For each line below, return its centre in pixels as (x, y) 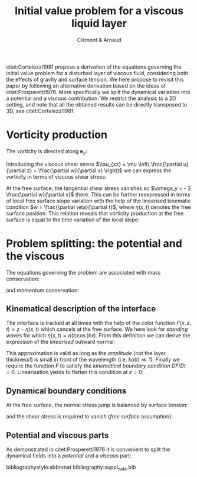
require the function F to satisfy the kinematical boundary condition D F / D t (96, 366)
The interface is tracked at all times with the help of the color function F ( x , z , (99, 323)
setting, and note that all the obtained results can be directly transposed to (97, 104)
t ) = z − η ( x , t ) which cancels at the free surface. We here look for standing (97, 329)
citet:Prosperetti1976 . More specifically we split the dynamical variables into (98, 92)
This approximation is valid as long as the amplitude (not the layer (86, 353)
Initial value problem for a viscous (99, 11)
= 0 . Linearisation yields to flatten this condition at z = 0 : (75, 372)
